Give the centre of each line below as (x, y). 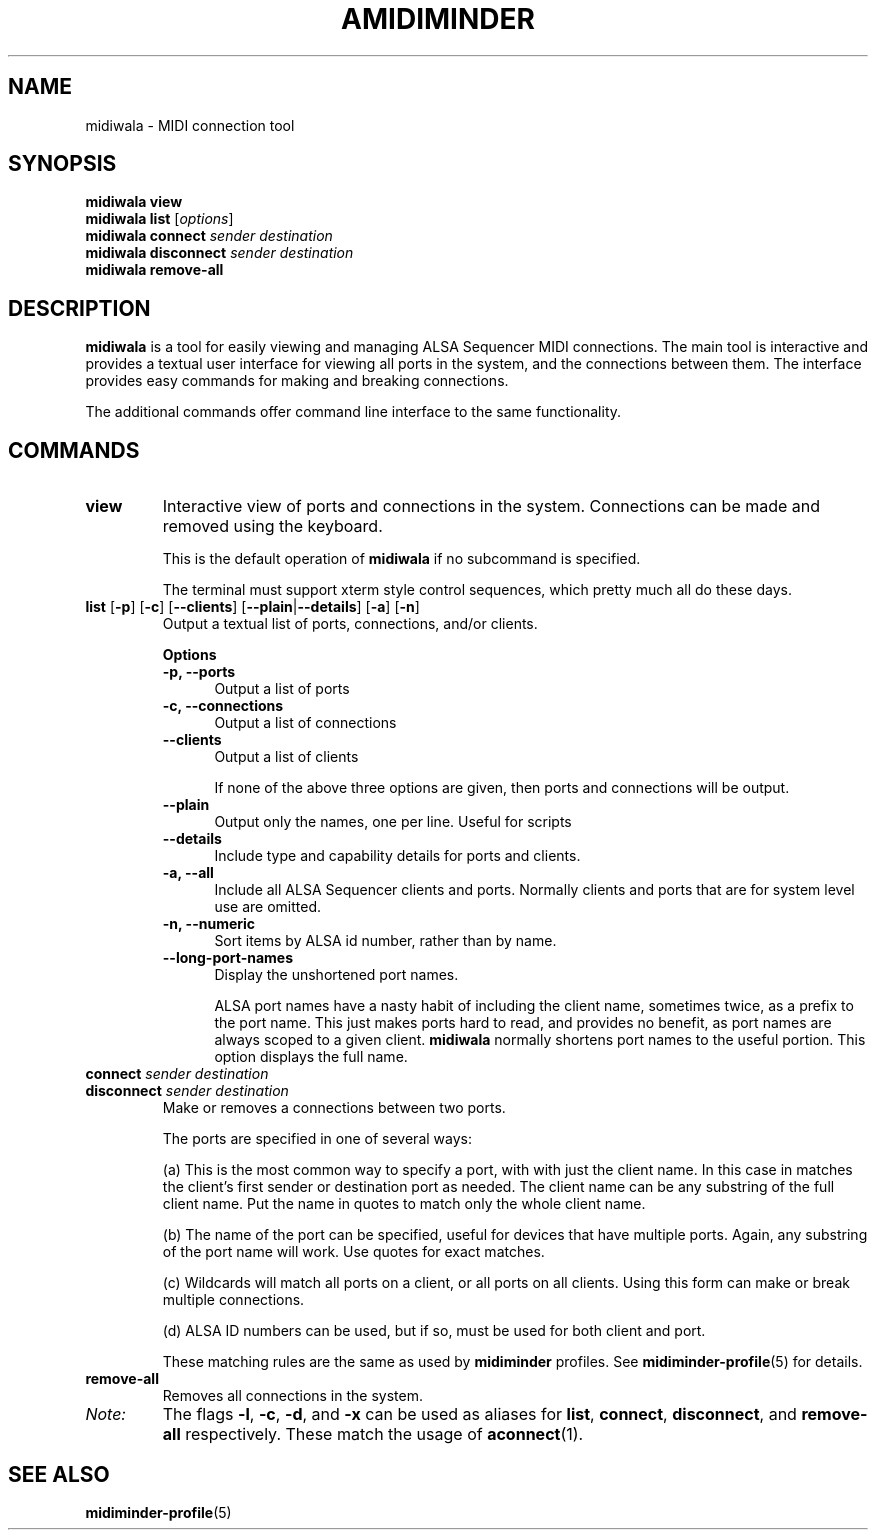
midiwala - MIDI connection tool (190, 125)
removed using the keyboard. (272, 526)
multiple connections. (233, 1300)
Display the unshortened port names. (336, 975)
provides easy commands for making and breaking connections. (297, 381)
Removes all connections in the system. (292, 1396)
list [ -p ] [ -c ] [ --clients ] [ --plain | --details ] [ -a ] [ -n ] (252, 607)
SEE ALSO (59, 1474)
